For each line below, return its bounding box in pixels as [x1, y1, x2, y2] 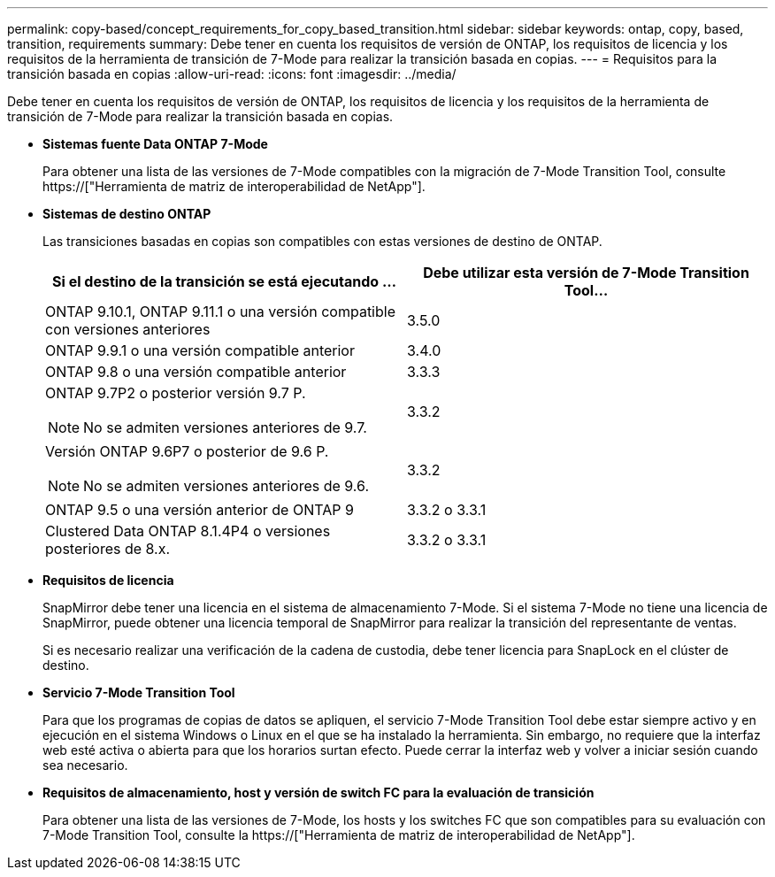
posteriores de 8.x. [45, 540, 171, 558]
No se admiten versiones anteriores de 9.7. [83, 419, 367, 436]
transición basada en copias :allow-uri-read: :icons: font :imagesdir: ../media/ [7, 66, 457, 81]
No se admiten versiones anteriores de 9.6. [83, 477, 370, 495]
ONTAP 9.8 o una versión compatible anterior [45, 363, 347, 381]
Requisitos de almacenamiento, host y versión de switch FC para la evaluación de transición [42, 785, 595, 800]
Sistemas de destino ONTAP [42, 206, 211, 221]
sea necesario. [42, 758, 128, 773]
